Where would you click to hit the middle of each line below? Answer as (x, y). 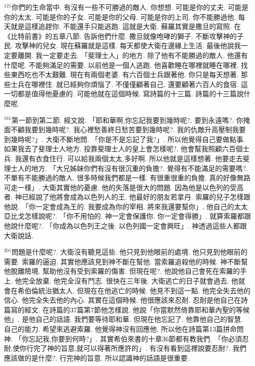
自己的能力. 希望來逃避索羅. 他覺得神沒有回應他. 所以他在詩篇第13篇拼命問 (124, 329)
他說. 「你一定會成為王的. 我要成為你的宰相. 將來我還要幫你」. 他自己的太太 (126, 206)
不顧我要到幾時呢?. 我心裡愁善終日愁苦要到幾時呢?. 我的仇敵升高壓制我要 (128, 129)
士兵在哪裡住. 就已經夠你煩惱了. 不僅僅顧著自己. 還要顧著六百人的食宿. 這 (129, 84)
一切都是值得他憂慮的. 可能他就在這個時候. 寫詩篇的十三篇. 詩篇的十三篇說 (124, 94)
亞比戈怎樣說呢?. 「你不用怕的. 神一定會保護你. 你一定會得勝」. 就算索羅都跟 (127, 216)
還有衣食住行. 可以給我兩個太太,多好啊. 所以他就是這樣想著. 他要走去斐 (136, 158)
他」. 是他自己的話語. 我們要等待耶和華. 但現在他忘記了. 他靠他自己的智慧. (124, 319)
